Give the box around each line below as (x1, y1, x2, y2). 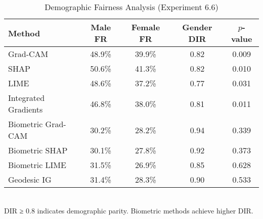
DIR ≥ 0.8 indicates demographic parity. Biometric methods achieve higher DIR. (4, 205, 253, 215)
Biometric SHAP (8, 144, 68, 156)
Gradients (8, 103, 43, 115)
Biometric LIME (8, 159, 66, 171)
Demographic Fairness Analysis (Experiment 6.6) (45, 1, 218, 13)
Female (131, 21, 160, 33)
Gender (182, 21, 212, 33)
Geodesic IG (8, 174, 52, 185)
